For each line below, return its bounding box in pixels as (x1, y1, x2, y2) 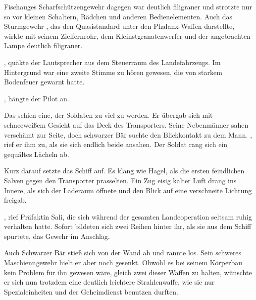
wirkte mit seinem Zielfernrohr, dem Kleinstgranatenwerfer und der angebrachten (4, 30, 251, 41)
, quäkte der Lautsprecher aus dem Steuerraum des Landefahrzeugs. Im (4, 57, 221, 67)
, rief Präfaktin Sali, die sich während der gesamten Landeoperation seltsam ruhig (4, 211, 252, 222)
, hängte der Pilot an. (4, 93, 69, 103)
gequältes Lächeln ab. (4, 149, 69, 159)
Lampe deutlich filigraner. (4, 40, 83, 51)
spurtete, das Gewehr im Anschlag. (4, 230, 110, 241)
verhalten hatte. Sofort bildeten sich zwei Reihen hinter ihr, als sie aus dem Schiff (4, 221, 252, 231)
